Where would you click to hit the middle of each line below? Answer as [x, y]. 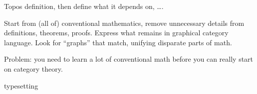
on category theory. [33, 68]
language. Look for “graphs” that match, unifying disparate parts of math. [118, 42]
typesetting [21, 85]
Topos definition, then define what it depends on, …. [84, 6]
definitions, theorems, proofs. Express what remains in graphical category [116, 33]
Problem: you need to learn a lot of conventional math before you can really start [129, 59]
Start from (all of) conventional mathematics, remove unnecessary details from [124, 23]
